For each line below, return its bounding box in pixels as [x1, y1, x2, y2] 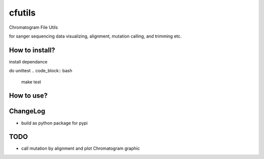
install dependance [9, 59, 47, 64]
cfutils [9, 7, 36, 18]
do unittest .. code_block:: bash [9, 68, 73, 74]
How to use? [9, 92, 48, 100]
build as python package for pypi [21, 120, 88, 126]
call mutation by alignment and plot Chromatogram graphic [21, 145, 140, 151]
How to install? [9, 46, 56, 54]
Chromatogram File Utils [9, 24, 58, 30]
